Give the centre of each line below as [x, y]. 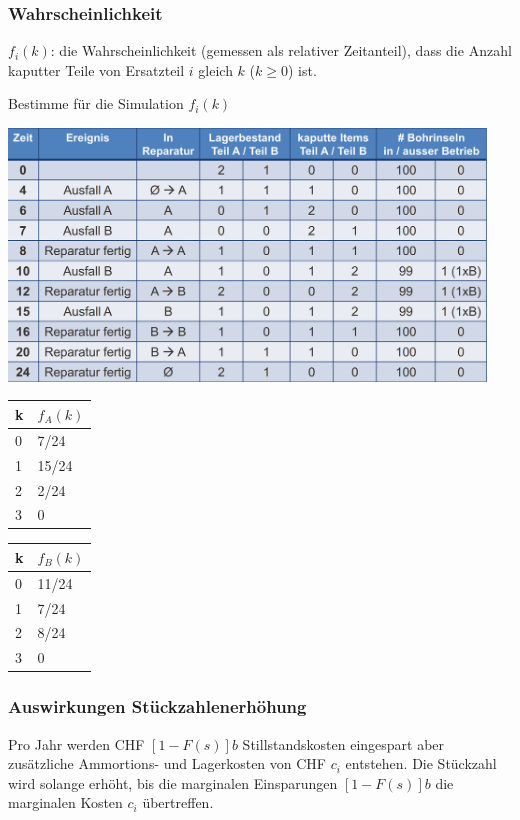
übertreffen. [178, 802]
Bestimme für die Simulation [96, 103]
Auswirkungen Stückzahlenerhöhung [157, 706]
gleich [215, 69]
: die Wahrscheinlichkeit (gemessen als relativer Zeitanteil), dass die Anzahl [281, 50]
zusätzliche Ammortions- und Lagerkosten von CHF [167, 763]
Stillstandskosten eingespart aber [343, 743]
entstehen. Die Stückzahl [421, 763]
